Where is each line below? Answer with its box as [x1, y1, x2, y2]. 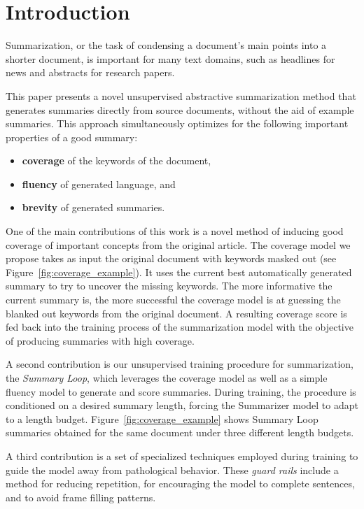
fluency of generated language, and [22, 176, 176, 191]
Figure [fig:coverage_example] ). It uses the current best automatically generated [6, 264, 352, 279]
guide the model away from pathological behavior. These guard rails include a [6, 462, 339, 477]
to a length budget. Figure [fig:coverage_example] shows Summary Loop [6, 411, 318, 426]
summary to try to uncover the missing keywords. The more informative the [6, 278, 332, 293]
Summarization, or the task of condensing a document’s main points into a [6, 38, 327, 52]
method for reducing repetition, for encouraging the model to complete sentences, [6, 476, 355, 491]
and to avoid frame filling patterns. [6, 489, 156, 504]
